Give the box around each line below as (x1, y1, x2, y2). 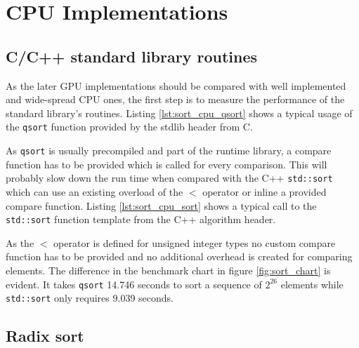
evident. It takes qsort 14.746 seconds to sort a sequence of (6, 276, 262, 291)
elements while (280, 276, 344, 291)
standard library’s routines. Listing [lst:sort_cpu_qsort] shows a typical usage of (6, 105, 353, 120)
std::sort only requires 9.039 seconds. (6, 290, 174, 305)
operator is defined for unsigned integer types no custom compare (53, 235, 336, 250)
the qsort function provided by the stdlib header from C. (6, 119, 253, 134)
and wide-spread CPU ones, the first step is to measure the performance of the (6, 92, 345, 107)
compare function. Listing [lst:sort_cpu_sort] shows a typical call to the (6, 198, 317, 213)
